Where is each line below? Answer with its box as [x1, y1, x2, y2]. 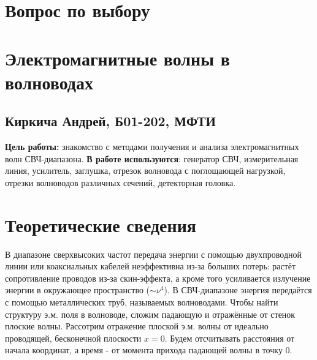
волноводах [5, 69, 93, 94]
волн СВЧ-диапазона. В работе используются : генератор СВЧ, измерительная [5, 152, 299, 165]
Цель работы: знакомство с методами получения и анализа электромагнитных [5, 140, 299, 153]
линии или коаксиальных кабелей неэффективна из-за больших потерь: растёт [5, 260, 296, 272]
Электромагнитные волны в [5, 45, 230, 70]
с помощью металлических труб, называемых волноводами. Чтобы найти [5, 296, 278, 309]
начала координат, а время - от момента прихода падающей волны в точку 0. [5, 343, 292, 356]
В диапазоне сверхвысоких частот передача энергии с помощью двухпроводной [5, 247, 302, 260]
